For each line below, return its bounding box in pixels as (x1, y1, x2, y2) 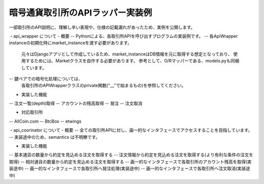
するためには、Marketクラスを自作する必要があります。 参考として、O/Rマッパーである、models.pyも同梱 (25, 58, 240, 64)
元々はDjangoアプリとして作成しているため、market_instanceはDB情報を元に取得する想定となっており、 (21, 51, 232, 57)
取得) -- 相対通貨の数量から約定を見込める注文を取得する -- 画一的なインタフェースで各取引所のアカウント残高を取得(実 (9, 159, 252, 165)
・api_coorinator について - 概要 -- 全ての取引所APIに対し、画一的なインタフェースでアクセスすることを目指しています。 (9, 127, 253, 133)
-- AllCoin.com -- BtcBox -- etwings (9, 118, 82, 124)
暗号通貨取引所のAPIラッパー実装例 (9, 7, 152, 18)
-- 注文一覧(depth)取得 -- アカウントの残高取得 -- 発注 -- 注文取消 (9, 100, 143, 107)
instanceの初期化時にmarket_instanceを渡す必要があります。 (9, 40, 132, 46)
